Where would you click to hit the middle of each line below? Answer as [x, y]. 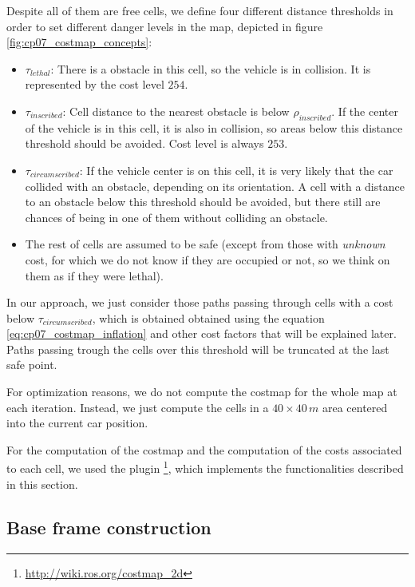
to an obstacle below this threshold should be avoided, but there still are [203, 202]
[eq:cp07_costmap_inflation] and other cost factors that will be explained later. [202, 333]
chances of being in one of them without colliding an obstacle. [176, 217]
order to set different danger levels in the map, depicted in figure [165, 26]
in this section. [42, 484]
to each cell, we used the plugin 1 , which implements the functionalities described [205, 467]
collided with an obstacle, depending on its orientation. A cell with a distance [215, 186]
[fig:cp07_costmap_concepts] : [79, 42]
